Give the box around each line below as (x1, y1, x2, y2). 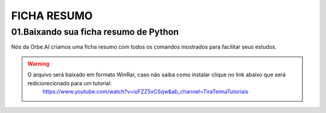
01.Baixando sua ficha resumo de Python (11, 26, 179, 37)
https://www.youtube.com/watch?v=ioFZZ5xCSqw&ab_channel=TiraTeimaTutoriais (42, 88, 249, 95)
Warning (27, 60, 50, 67)
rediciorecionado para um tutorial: (27, 79, 112, 87)
